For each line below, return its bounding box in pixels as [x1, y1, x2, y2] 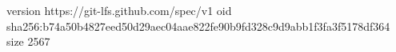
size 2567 [6, 33, 50, 50]
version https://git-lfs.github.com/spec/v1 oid [6, 2, 232, 18]
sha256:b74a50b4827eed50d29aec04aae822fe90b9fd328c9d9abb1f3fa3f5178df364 [6, 17, 390, 34]
